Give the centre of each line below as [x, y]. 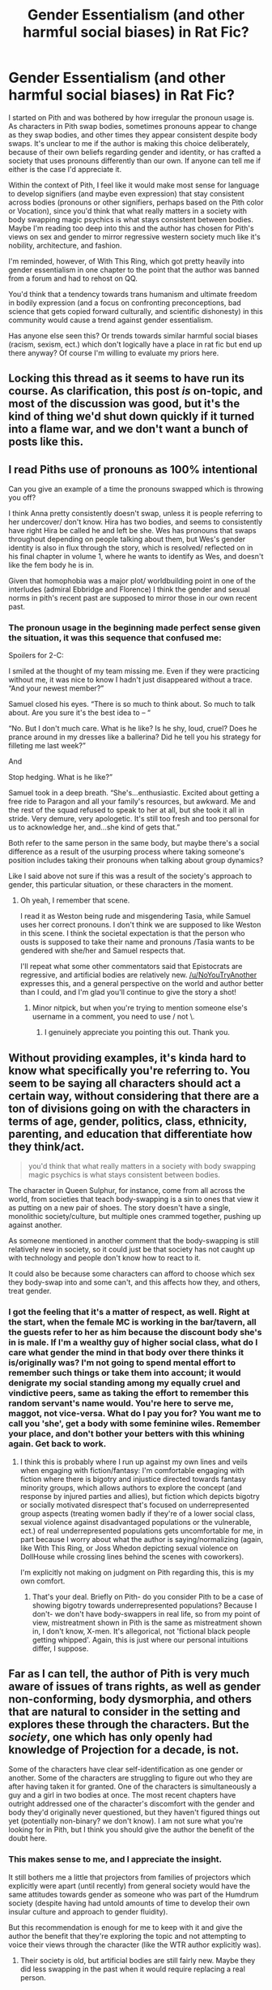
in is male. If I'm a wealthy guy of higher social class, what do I [133, 1342]
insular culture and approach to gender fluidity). [88, 1911]
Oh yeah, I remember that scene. [75, 900]
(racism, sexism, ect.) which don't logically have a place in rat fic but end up [135, 344]
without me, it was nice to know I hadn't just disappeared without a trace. [130, 680]
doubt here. [28, 1838]
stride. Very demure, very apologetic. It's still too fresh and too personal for [134, 819]
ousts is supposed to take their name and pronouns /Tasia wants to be [137, 942]
